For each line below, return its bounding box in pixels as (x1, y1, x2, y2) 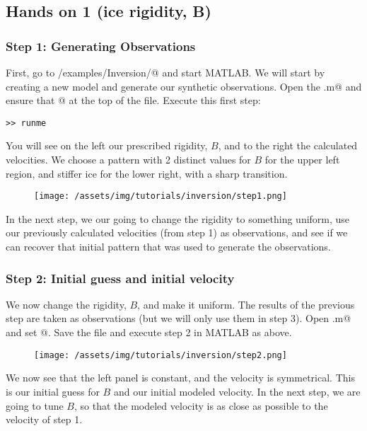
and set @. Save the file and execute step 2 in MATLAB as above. (6, 325, 292, 340)
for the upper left (264, 152, 340, 167)
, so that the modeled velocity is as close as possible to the (74, 398, 328, 413)
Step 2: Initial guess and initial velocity (6, 269, 235, 287)
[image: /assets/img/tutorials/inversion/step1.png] (34, 191, 287, 202)
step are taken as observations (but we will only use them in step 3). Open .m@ (6, 311, 351, 326)
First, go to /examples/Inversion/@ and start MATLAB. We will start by (6, 65, 325, 79)
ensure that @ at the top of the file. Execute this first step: (6, 93, 261, 108)
